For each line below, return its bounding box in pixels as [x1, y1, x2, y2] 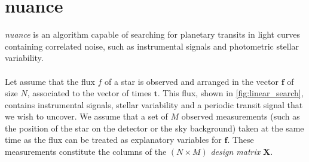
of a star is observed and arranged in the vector [105, 75, 279, 87]
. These [227, 133, 254, 146]
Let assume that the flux [5, 75, 95, 87]
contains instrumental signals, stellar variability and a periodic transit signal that [5, 98, 303, 111]
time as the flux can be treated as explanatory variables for [5, 133, 222, 146]
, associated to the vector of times [27, 87, 151, 99]
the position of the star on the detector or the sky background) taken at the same [5, 121, 304, 134]
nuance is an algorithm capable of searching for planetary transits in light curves [5, 28, 300, 41]
